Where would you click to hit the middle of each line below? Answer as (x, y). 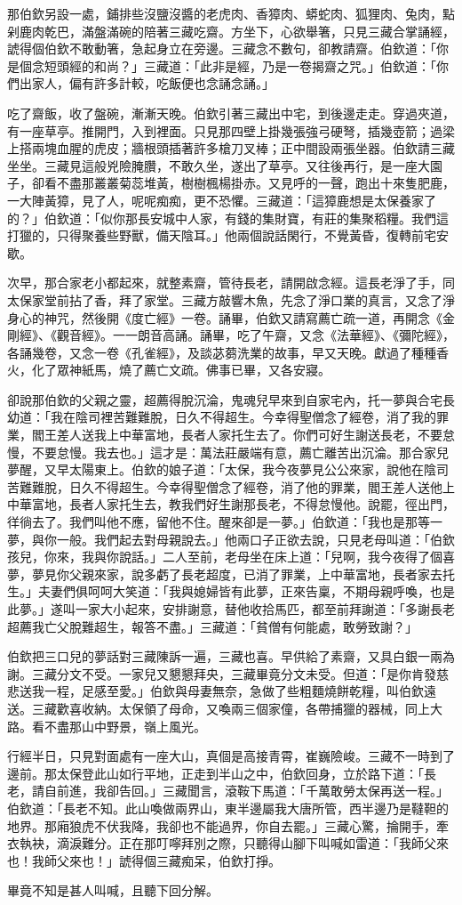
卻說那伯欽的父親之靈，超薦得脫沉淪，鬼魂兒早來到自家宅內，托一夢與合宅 (225, 399)
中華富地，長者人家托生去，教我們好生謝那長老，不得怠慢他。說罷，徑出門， (231, 504)
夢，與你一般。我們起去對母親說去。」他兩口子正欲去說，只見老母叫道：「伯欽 (231, 539)
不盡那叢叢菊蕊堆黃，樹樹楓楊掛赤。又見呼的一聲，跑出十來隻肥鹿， (255, 183)
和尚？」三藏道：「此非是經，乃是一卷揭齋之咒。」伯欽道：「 (265, 65)
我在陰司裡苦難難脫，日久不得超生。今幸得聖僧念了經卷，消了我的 (243, 417)
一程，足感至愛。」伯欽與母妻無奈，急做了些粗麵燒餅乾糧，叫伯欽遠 (240, 691)
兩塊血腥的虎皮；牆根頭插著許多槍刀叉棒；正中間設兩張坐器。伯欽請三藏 (243, 148)
